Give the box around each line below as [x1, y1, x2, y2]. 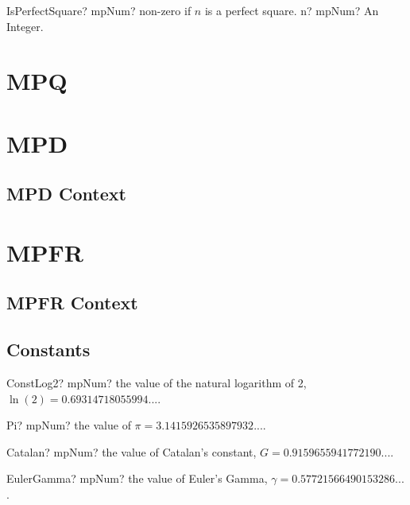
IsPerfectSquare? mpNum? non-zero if [6, 2, 191, 18]
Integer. [6, 17, 44, 34]
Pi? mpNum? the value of [6, 417, 131, 433]
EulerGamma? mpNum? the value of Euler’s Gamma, [6, 470, 268, 487]
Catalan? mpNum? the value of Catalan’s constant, [6, 443, 257, 460]
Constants [6, 337, 91, 362]
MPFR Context [6, 290, 138, 315]
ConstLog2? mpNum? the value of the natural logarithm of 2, [6, 375, 307, 391]
